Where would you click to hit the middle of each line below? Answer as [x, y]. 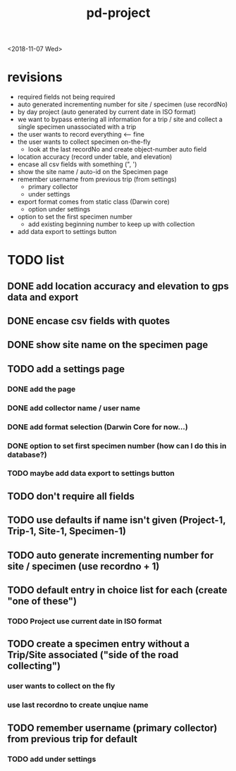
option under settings [59, 209]
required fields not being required [66, 97]
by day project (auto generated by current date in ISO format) [106, 112]
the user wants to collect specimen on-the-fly [84, 142]
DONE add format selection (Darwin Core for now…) [98, 426]
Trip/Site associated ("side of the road [93, 655]
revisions [35, 77]
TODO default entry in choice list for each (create [117, 590]
